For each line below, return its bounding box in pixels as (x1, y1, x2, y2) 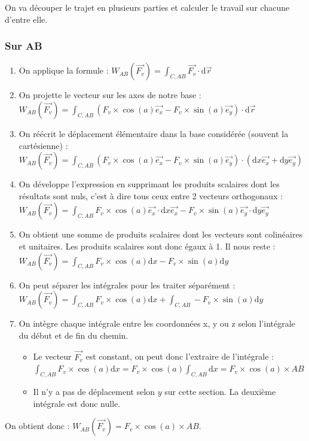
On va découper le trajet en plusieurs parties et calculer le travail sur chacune (5, 1, 290, 13)
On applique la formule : (19, 64, 109, 77)
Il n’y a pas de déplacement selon (33, 385, 155, 397)
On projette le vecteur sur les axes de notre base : (19, 89, 201, 101)
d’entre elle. (5, 13, 48, 25)
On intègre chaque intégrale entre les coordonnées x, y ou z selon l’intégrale (19, 317, 295, 330)
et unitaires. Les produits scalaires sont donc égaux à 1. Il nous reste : (19, 239, 276, 252)
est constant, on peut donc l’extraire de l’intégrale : (85, 350, 274, 363)
